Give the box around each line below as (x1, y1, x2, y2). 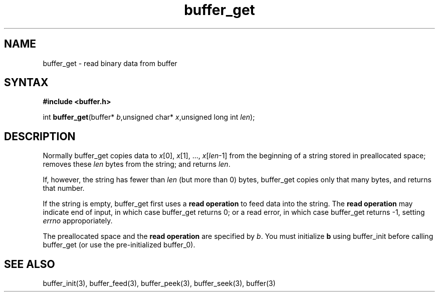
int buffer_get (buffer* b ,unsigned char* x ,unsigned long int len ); (43, 113, 255, 122)
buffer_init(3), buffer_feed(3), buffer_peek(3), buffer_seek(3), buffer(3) (43, 279, 276, 288)
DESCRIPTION (4, 130, 76, 143)
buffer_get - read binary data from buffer (43, 59, 177, 68)
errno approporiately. (43, 216, 113, 225)
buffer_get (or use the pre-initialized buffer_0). (43, 240, 195, 249)
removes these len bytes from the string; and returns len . (43, 160, 231, 169)
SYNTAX (4, 76, 49, 89)
